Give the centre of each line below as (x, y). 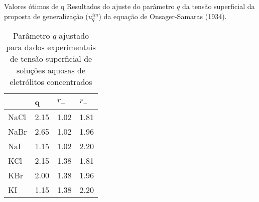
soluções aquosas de (51, 70)
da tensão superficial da (218, 6)
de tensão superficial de (51, 59)
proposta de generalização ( (46, 16)
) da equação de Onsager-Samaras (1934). (163, 16)
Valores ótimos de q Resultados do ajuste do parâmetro (89, 6)
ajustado (74, 36)
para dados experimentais (51, 47)
